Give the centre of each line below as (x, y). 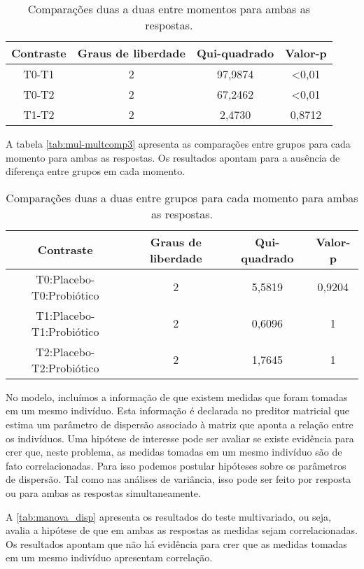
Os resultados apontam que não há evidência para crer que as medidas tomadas (176, 543)
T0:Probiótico (65, 295)
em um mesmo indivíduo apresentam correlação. (109, 557)
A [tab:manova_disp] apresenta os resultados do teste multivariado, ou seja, (168, 516)
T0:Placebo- (65, 279)
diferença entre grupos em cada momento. (96, 171)
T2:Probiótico (65, 367)
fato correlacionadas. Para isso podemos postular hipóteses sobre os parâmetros (176, 465)
